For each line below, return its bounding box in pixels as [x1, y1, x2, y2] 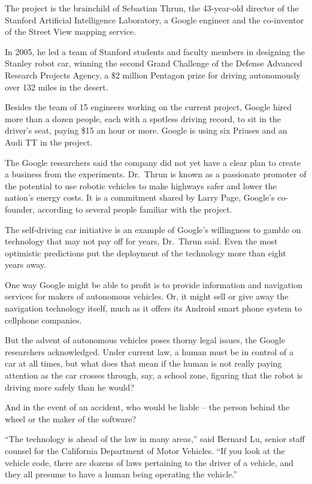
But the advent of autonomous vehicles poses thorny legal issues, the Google [5, 334, 285, 346]
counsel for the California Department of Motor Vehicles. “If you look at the [5, 444, 285, 456]
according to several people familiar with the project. [37, 202, 232, 215]
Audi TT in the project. [5, 135, 93, 148]
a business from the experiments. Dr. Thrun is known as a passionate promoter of [5, 168, 307, 180]
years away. [5, 258, 46, 271]
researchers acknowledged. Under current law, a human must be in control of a [5, 345, 293, 358]
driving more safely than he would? [5, 380, 135, 393]
